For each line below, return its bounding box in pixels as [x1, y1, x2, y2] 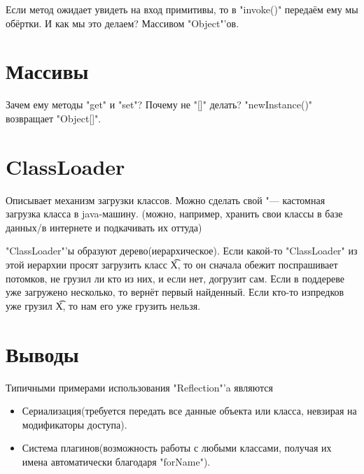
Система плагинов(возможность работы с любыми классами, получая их [22, 440, 332, 455]
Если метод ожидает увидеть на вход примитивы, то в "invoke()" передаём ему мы [6, 2, 358, 16]
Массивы [6, 57, 89, 85]
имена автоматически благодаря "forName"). [22, 454, 211, 468]
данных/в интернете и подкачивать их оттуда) [6, 220, 202, 234]
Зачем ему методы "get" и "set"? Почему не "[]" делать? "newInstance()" [6, 97, 313, 112]
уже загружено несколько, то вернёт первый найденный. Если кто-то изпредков [6, 285, 344, 299]
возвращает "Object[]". [6, 110, 101, 125]
